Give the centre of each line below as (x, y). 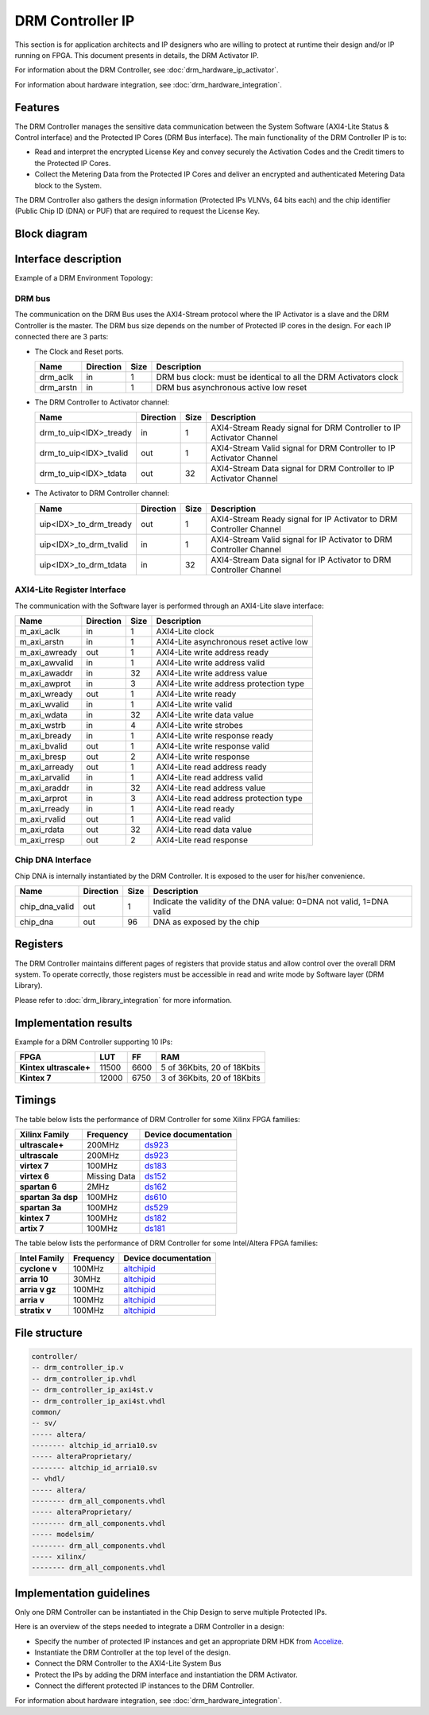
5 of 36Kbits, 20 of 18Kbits (211, 1067)
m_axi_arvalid (45, 777)
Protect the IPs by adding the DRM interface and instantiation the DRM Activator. (166, 1674)
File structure (48, 1332)
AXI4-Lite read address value (211, 788)
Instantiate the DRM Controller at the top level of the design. (133, 1652)
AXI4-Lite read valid (193, 819)
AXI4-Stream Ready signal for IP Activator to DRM (304, 519)
